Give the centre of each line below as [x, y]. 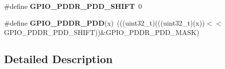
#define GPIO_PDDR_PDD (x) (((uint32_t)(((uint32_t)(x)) [105, 22]
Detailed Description [58, 59]
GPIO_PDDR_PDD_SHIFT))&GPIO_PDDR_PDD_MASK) [102, 32]
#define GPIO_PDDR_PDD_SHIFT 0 [73, 6]
